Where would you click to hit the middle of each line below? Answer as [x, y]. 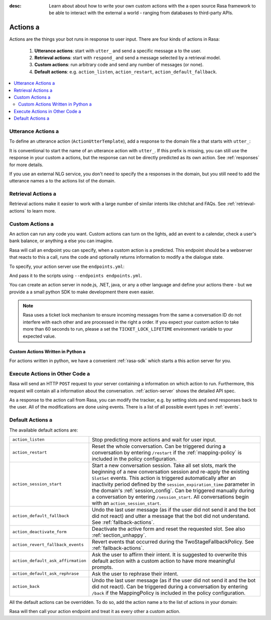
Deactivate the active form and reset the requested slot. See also [169, 529]
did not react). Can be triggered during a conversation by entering [170, 586]
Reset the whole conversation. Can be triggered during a [159, 446]
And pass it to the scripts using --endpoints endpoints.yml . [76, 275]
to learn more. [41, 211]
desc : [15, 6]
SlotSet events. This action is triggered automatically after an [164, 478]
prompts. [103, 567]
